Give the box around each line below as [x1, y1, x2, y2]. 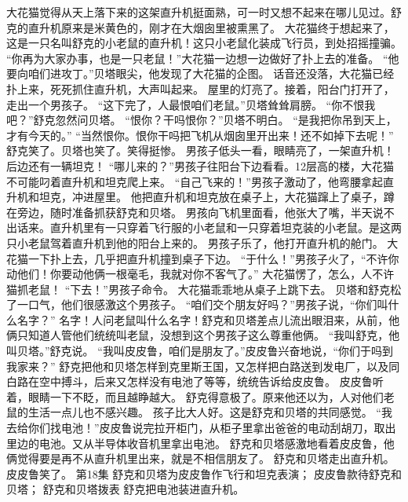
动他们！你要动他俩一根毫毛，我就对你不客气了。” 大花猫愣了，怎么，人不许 [6, 266, 395, 282]
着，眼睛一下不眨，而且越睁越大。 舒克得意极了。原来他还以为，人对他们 [6, 388, 384, 405]
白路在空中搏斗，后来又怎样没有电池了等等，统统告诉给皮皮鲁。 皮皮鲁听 [6, 373, 384, 390]
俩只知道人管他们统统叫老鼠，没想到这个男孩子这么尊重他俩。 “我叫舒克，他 [6, 327, 400, 343]
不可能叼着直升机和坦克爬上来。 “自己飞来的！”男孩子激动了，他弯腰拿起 [6, 173, 383, 189]
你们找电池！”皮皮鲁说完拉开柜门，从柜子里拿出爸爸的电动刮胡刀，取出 [27, 420, 396, 436]
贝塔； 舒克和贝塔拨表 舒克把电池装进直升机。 [6, 481, 245, 497]
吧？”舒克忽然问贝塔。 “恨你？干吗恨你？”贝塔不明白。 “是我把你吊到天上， [6, 112, 397, 128]
